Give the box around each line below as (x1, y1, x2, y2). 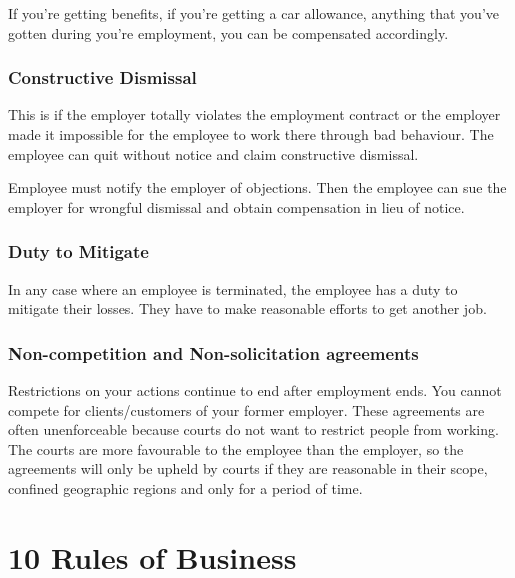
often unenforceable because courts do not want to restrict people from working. (8, 419, 499, 440)
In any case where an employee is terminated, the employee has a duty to (8, 278, 458, 299)
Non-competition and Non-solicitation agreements (8, 340, 419, 365)
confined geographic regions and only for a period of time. (8, 477, 363, 498)
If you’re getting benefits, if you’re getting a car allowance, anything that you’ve (8, 3, 499, 23)
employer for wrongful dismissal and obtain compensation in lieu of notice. (8, 196, 465, 217)
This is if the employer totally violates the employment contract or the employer (8, 104, 501, 125)
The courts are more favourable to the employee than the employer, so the (8, 438, 464, 459)
